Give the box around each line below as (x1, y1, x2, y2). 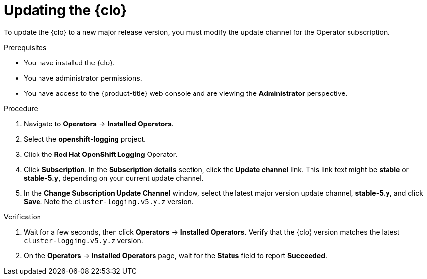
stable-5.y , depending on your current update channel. (24, 173, 204, 182)
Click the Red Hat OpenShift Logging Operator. (24, 150, 178, 158)
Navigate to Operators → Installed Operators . (24, 119, 174, 128)
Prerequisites (4, 43, 47, 52)
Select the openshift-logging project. (24, 134, 146, 143)
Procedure (4, 104, 38, 113)
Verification (4, 212, 41, 221)
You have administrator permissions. (24, 73, 142, 82)
